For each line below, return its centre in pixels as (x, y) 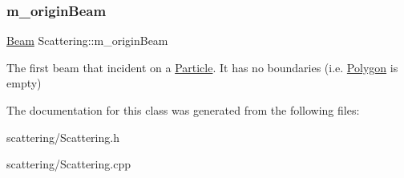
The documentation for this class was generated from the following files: (183, 110)
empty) (24, 83)
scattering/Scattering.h (63, 137)
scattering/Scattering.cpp (69, 164)
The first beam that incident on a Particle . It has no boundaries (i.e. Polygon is (202, 67)
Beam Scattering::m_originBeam (87, 40)
